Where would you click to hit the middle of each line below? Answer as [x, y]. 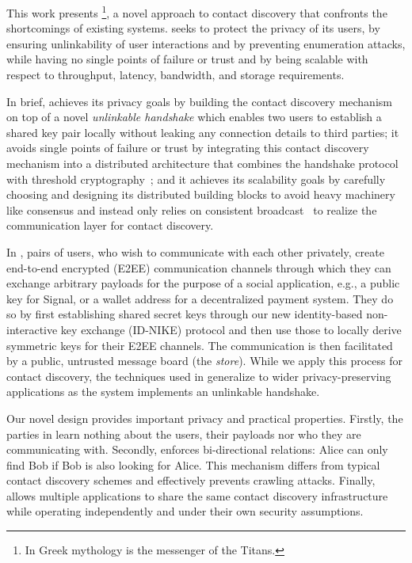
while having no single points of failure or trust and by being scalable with [187, 59]
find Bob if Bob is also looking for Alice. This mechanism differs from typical [193, 464]
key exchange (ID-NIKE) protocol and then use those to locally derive [231, 329]
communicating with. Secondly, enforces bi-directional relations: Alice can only [197, 449]
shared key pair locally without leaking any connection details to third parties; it [203, 132]
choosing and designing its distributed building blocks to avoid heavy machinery [201, 194]
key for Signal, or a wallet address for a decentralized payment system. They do [200, 298]
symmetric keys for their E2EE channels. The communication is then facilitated [200, 345]
